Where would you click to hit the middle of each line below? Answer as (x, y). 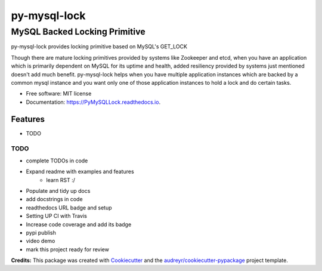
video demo (41, 241)
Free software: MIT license (59, 94)
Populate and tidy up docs (58, 190)
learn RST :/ (61, 180)
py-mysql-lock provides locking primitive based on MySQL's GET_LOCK (99, 47)
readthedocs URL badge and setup (69, 207)
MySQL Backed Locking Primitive (78, 32)
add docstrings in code (54, 199)
